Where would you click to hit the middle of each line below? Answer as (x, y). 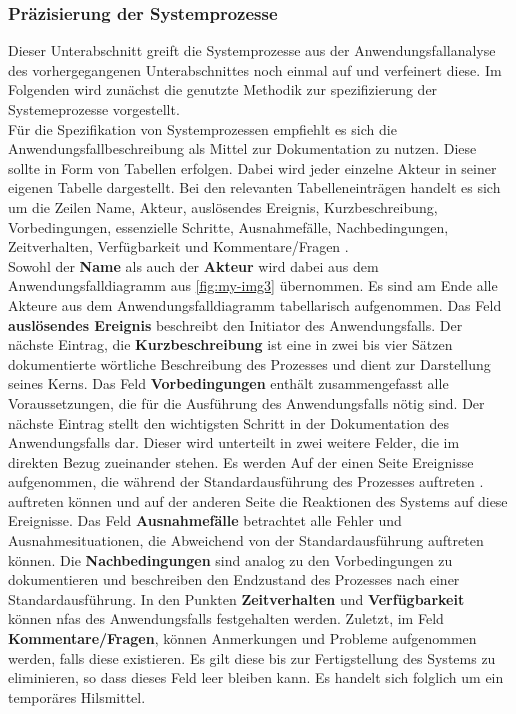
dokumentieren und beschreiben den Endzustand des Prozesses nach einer (234, 579)
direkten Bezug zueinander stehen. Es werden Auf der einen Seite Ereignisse (241, 461)
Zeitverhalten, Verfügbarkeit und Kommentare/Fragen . (178, 246)
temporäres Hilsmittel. (77, 696)
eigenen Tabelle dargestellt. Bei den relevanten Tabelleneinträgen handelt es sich (254, 187)
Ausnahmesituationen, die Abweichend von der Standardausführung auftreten (246, 540)
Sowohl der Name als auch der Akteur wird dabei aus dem (193, 265)
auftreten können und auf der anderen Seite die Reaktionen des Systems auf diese (258, 500)
